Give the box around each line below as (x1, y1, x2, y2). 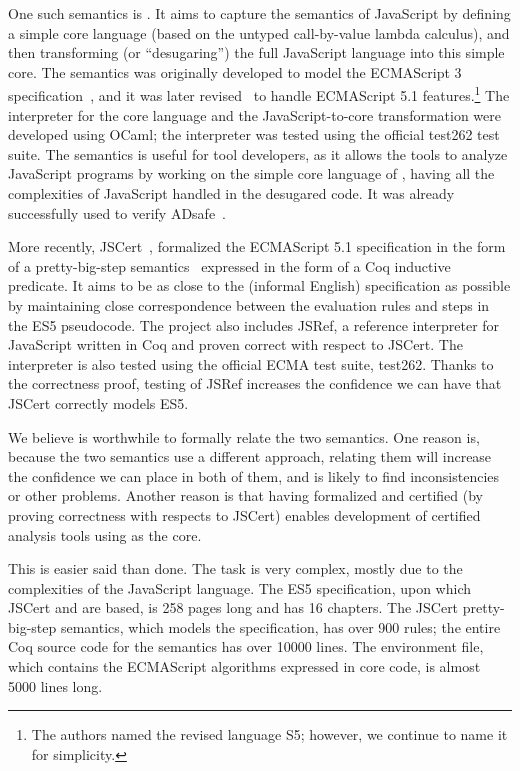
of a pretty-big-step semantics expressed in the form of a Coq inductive (8, 255, 451, 276)
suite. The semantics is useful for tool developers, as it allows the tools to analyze (8, 143, 508, 164)
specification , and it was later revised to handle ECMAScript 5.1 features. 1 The (8, 82, 510, 106)
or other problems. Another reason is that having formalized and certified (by (8, 485, 483, 506)
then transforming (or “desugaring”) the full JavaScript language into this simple (8, 42, 505, 63)
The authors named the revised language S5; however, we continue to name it (31, 724, 508, 745)
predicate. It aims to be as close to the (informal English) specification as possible (8, 275, 511, 296)
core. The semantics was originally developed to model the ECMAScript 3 (8, 61, 462, 82)
